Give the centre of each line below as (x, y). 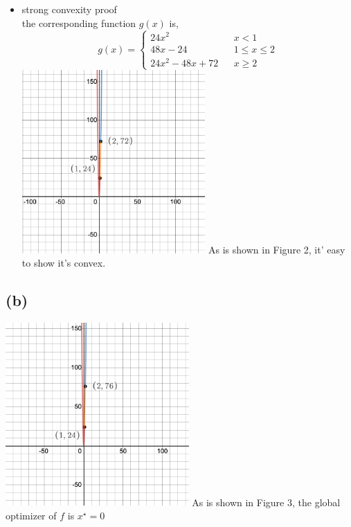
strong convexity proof (69, 9)
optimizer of (31, 516)
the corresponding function (79, 23)
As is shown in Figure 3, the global (266, 502)
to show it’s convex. (64, 263)
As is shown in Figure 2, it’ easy (277, 249)
